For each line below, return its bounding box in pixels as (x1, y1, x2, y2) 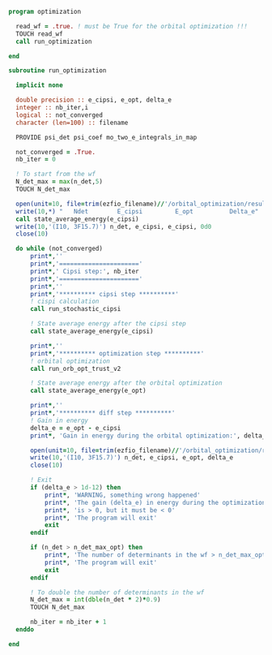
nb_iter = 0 (15, 155, 57, 164)
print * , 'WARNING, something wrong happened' (44, 491, 201, 499)
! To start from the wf (15, 170, 96, 179)
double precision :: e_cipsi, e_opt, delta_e (15, 96, 172, 105)
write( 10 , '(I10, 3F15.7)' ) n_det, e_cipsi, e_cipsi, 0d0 (15, 222, 212, 231)
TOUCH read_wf (15, 29, 63, 38)
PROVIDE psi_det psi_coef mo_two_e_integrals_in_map (15, 133, 198, 141)
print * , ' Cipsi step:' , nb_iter (29, 267, 139, 275)
